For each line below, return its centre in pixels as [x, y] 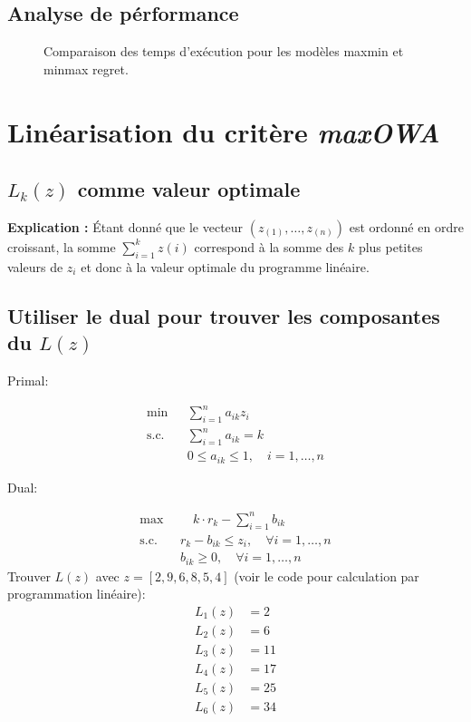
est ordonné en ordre [406, 226]
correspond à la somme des [269, 246]
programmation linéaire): [77, 594]
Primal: [28, 380]
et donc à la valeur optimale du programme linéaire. [225, 266]
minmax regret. [86, 68]
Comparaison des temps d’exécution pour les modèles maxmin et [224, 51]
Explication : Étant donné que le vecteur [125, 226]
